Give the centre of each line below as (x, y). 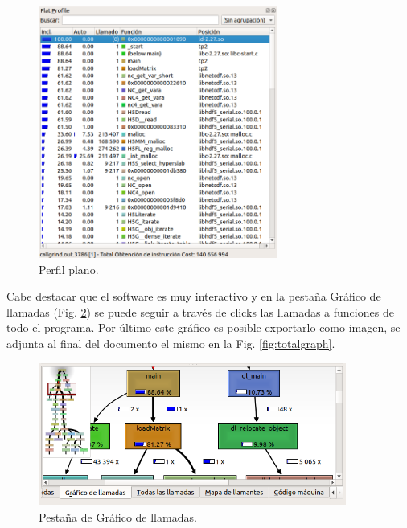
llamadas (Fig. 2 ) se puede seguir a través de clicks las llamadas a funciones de (200, 311)
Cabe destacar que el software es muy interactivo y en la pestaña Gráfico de (194, 296)
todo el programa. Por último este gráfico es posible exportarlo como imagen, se (203, 327)
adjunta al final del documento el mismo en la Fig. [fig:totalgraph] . (171, 344)
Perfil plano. (69, 269)
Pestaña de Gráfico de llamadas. (118, 517)
